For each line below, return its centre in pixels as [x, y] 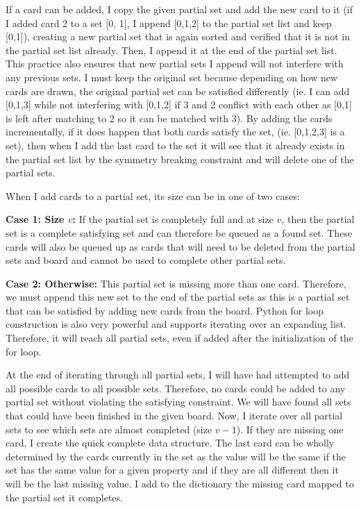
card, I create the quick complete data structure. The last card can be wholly [170, 443]
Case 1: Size [35, 219]
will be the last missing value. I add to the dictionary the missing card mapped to [180, 483]
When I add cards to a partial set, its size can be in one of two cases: [153, 195]
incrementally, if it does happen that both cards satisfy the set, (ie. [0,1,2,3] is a [175, 132]
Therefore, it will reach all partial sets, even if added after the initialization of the [179, 338]
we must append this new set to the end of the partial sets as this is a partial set [178, 297]
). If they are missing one [290, 429]
